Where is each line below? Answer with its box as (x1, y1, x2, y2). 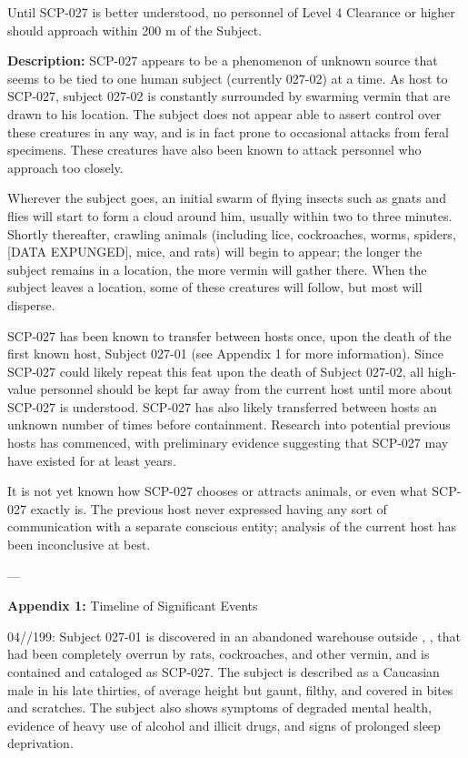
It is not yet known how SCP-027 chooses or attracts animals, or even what (7, 481, 428, 500)
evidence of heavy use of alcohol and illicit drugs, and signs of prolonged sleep (7, 715, 441, 734)
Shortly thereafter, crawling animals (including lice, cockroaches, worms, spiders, (7, 224, 456, 243)
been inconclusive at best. (7, 535, 151, 554)
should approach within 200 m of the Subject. (7, 20, 263, 39)
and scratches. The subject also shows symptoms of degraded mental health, (7, 698, 432, 717)
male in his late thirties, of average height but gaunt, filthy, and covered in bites (7, 680, 453, 699)
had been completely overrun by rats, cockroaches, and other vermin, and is (7, 644, 430, 663)
